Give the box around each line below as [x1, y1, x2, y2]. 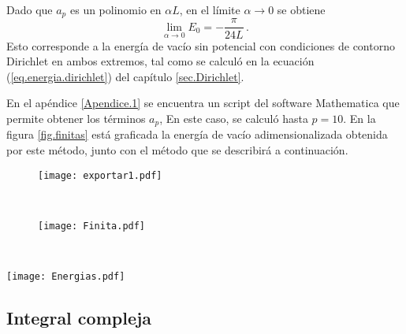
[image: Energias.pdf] [6, 271, 125, 283]
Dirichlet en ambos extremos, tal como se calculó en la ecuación [6, 53, 315, 69]
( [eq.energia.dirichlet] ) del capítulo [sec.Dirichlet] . [6, 68, 244, 84]
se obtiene [277, 2, 326, 17]
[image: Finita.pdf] [38, 220, 146, 232]
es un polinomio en [69, 2, 162, 17]
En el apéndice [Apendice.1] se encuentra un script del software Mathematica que [6, 95, 400, 111]
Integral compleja [6, 306, 152, 330]
